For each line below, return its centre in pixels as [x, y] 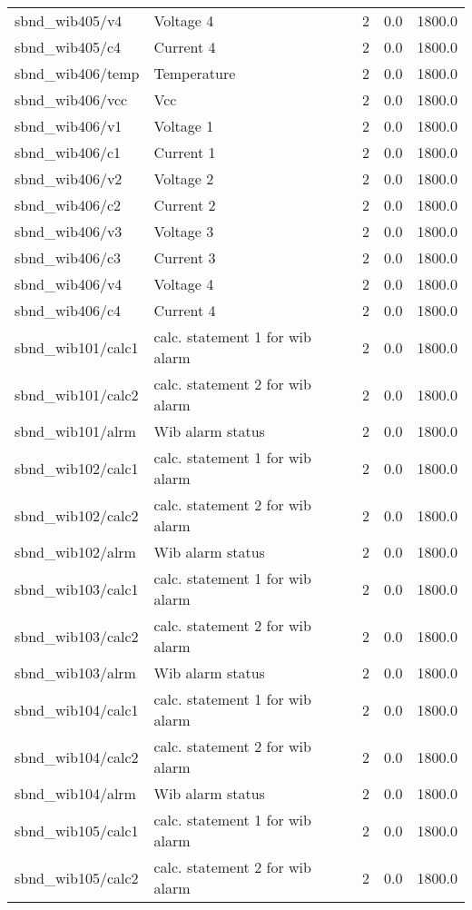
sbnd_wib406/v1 [69, 126]
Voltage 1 [184, 126]
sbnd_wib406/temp [77, 73]
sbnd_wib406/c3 [68, 257]
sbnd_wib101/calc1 [77, 347]
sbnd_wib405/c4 [68, 47]
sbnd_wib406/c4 [68, 310]
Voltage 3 [184, 231]
